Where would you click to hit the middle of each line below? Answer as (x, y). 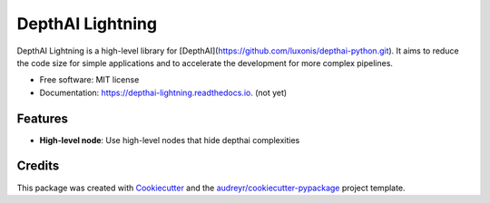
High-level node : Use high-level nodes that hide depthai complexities (170, 140)
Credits (38, 166)
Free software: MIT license (89, 80)
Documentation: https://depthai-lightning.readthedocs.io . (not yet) (163, 92)
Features (42, 118)
